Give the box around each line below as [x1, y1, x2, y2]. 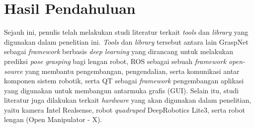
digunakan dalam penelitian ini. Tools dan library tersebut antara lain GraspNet [4, 36, 249, 47]
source [4, 65, 23, 76]
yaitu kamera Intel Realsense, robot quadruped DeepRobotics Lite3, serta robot [4, 104, 245, 115]
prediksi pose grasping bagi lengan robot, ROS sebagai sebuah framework [4, 56, 227, 66]
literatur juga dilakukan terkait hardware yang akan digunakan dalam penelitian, [4, 95, 252, 105]
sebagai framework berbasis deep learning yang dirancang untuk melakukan [4, 46, 233, 57]
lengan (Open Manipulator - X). [4, 114, 102, 125]
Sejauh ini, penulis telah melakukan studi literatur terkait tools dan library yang [4, 27, 249, 37]
